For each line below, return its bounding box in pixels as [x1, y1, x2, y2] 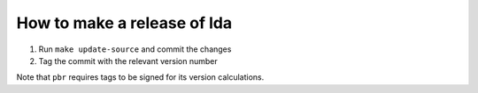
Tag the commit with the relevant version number [38, 55, 218, 66]
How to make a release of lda [16, 13, 233, 32]
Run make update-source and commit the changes [38, 44, 232, 54]
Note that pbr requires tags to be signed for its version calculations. [16, 72, 265, 82]
